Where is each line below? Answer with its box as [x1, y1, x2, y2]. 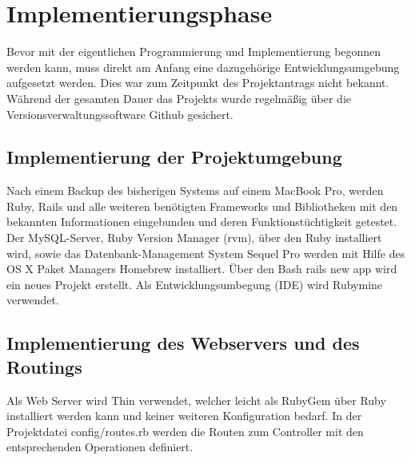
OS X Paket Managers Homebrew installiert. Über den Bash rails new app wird [6, 260, 397, 277]
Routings [6, 354, 82, 379]
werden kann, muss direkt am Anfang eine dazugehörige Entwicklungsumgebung [6, 58, 400, 75]
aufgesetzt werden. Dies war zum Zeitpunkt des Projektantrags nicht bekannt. [6, 74, 389, 91]
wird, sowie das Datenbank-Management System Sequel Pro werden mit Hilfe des [6, 244, 405, 261]
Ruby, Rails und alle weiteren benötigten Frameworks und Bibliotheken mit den [6, 197, 398, 214]
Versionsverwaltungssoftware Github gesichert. [6, 105, 233, 122]
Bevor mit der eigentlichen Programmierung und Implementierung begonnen [6, 43, 381, 60]
